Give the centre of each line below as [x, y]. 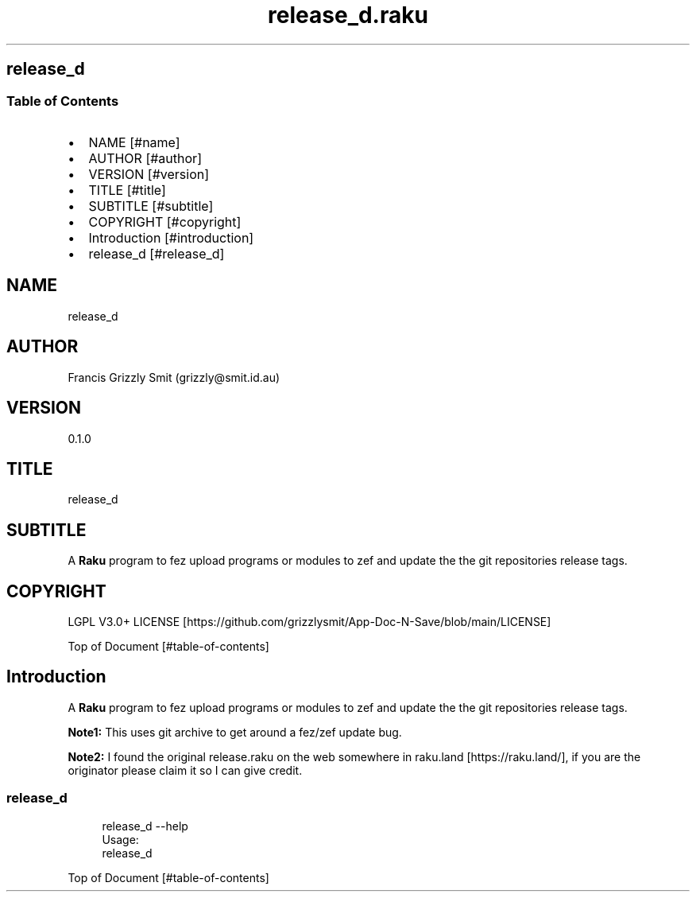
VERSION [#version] [149, 174]
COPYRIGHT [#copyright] [165, 222]
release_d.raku [348, 15]
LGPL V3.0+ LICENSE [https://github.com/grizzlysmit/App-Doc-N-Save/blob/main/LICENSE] [309, 622]
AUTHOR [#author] [145, 158]
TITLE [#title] [127, 190]
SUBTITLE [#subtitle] [151, 206]
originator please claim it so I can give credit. [185, 770]
